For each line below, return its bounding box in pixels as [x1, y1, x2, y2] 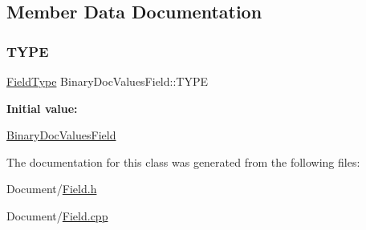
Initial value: [6, 99, 78, 116]
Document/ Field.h [6, 180, 97, 197]
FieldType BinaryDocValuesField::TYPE [6, 73, 209, 89]
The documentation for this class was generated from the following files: [6, 153, 360, 170]
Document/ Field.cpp [6, 207, 108, 224]
